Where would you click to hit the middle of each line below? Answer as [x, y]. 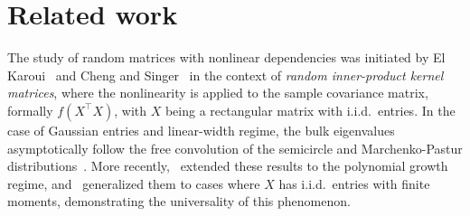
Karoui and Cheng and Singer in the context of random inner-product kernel [226, 75]
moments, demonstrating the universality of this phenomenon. [179, 201]
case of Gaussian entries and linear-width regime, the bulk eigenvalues [201, 130]
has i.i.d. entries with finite [354, 183]
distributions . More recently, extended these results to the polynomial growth [228, 166]
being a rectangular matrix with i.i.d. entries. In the [310, 110]
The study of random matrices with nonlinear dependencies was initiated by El [226, 57]
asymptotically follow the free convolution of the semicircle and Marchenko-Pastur [235, 148]
